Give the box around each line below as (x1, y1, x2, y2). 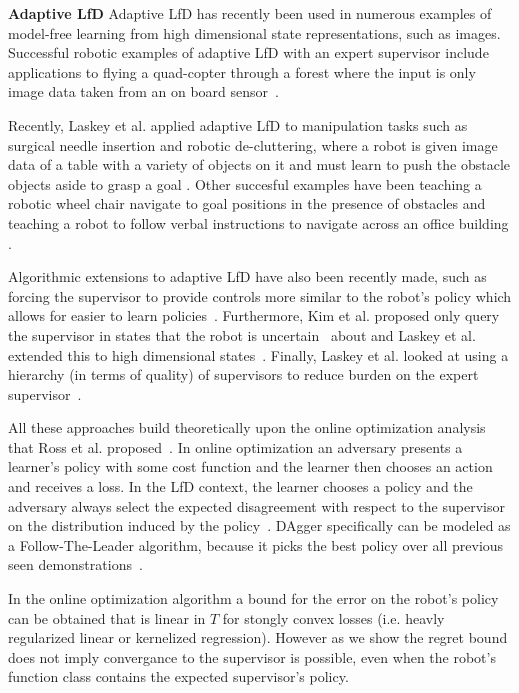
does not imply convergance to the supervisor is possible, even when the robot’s (8, 646, 496, 667)
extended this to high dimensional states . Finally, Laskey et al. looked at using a (8, 344, 509, 365)
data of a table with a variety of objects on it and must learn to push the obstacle (8, 154, 511, 175)
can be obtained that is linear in (8, 607, 206, 628)
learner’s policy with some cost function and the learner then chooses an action (8, 456, 493, 477)
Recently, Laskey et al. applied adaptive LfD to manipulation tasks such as (8, 114, 468, 135)
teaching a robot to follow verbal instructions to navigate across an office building (8, 212, 509, 233)
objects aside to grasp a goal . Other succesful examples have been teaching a (8, 173, 482, 194)
